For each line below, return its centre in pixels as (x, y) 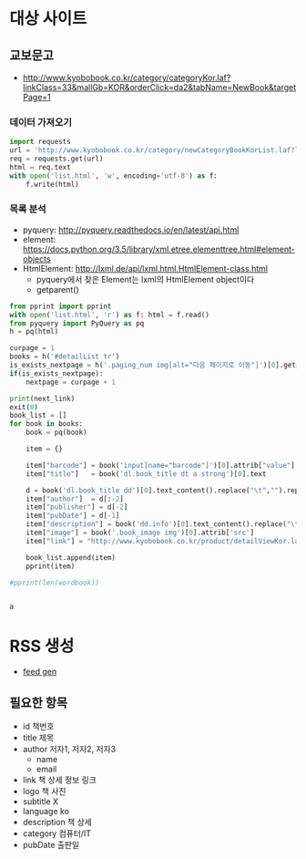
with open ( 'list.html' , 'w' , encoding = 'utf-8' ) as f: (114, 176)
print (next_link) (42, 398)
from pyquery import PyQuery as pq (77, 323)
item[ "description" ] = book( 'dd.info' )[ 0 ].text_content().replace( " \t (163, 524)
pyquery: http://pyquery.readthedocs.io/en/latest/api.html (131, 230)
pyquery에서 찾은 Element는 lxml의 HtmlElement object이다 (145, 279)
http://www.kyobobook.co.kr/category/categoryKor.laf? (127, 78)
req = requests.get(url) (56, 159)
